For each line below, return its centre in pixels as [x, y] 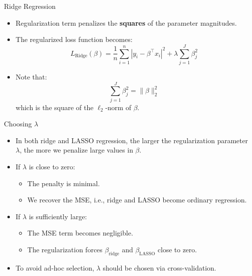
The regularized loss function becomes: [74, 39]
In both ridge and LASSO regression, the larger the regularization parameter [132, 140]
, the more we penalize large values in [76, 150]
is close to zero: [52, 166]
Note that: [31, 76]
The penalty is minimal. [64, 183]
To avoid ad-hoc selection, [55, 267]
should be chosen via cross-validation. [160, 267]
